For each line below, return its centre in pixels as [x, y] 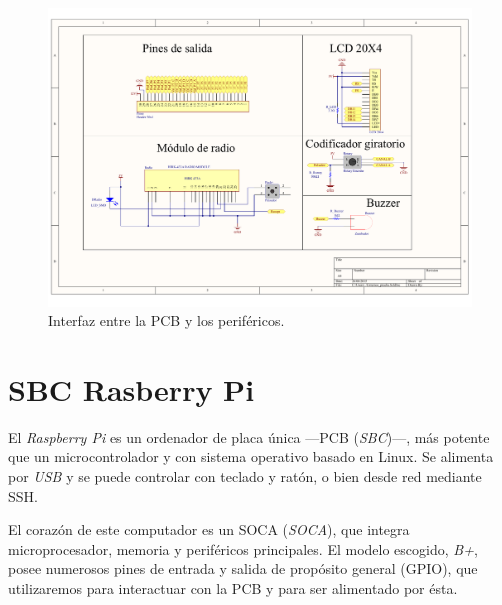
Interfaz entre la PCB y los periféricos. [166, 320]
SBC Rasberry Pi [131, 388]
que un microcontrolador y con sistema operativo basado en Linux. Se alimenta [251, 456]
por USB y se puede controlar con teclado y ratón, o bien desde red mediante [245, 476]
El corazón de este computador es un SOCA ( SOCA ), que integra [209, 529]
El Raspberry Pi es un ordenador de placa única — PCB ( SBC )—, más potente [249, 436]
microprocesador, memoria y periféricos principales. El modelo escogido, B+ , [243, 548]
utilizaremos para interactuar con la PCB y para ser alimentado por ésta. [233, 588]
